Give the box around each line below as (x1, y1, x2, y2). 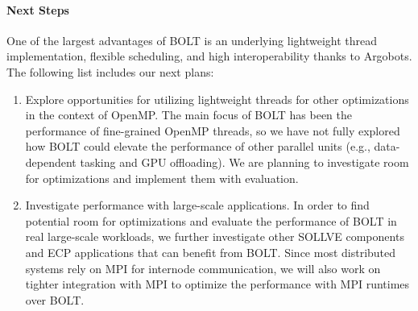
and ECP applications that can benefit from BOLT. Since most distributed (25, 243, 396, 260)
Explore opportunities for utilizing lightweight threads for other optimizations (25, 90, 409, 107)
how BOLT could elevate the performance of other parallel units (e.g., (25, 138, 370, 155)
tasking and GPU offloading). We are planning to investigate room (80, 153, 409, 170)
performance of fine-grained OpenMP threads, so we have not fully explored (25, 122, 400, 139)
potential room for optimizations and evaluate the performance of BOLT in (25, 212, 397, 229)
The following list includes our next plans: (6, 63, 214, 80)
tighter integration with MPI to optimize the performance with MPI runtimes (25, 276, 410, 292)
